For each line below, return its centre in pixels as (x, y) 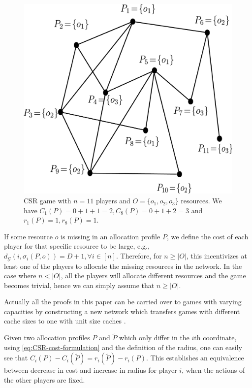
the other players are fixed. (45, 380)
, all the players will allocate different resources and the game (153, 275)
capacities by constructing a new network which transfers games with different (122, 311)
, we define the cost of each (207, 236)
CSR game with (47, 201)
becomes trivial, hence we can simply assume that (79, 285)
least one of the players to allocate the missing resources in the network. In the (123, 266)
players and (113, 201)
